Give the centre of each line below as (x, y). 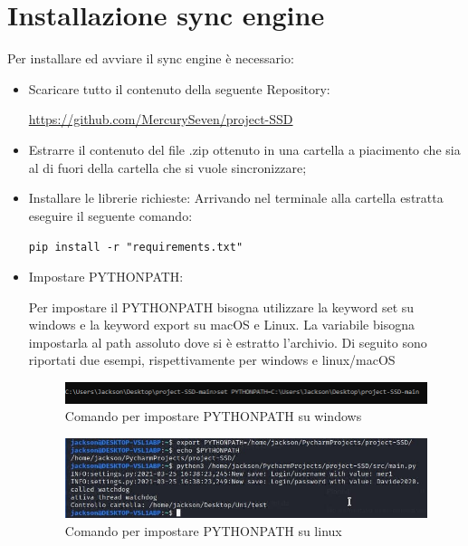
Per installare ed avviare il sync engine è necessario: (151, 58)
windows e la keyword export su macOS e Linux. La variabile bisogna (221, 325)
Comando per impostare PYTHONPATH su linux (203, 531)
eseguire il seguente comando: (110, 215)
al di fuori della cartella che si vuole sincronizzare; (167, 167)
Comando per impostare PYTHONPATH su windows (213, 416)
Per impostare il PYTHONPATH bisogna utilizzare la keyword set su (221, 307)
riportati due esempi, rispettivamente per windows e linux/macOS (212, 360)
